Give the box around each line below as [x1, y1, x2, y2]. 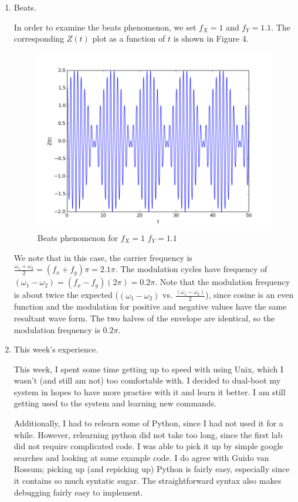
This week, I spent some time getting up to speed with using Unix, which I [13, 362, 284, 375]
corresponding [13, 32, 65, 45]
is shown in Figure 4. [173, 32, 249, 45]
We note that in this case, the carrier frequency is [13, 251, 192, 263]
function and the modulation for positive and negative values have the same [13, 300, 287, 313]
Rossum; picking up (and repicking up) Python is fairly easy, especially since [13, 463, 290, 475]
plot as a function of [92, 32, 165, 45]
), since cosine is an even [205, 289, 294, 301]
